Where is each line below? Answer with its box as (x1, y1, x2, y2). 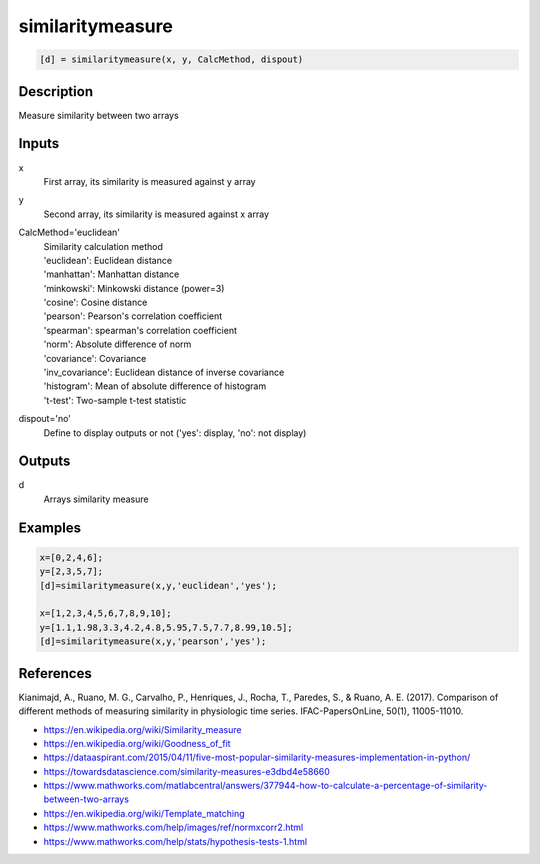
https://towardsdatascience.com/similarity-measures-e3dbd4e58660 (43, 765, 330, 777)
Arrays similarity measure (43, 493, 149, 505)
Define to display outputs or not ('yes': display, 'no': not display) (43, 426, 307, 439)
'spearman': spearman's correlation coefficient (43, 324, 237, 336)
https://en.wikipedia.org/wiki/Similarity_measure (43, 723, 242, 735)
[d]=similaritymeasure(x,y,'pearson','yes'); (39, 636, 267, 647)
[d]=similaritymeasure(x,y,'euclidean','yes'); (39, 580, 277, 591)
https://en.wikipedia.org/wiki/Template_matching (43, 807, 245, 819)
